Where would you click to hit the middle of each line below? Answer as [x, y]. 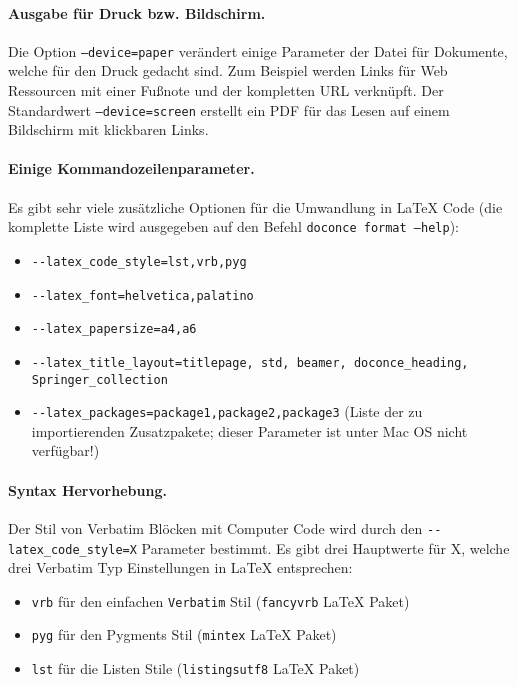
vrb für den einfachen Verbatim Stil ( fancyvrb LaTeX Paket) [220, 600]
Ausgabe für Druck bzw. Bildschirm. [137, 12]
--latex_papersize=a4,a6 [114, 329]
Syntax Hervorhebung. [87, 489]
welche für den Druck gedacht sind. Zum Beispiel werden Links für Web [228, 70]
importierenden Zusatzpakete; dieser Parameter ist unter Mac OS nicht [249, 430]
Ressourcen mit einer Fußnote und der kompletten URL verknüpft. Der [226, 90]
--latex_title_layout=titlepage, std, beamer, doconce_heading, [250, 362]
